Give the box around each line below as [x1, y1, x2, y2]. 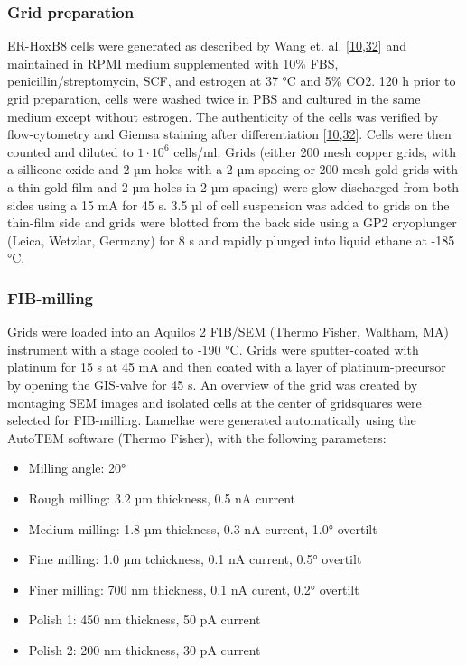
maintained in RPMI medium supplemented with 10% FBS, [7, 53, 339, 72]
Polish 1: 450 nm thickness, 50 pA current [28, 610, 261, 629]
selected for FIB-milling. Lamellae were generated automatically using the [7, 411, 416, 429]
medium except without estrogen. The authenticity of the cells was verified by [7, 106, 439, 125]
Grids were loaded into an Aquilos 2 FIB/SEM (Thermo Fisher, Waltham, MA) [7, 322, 449, 341]
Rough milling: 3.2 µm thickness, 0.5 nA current [28, 488, 296, 507]
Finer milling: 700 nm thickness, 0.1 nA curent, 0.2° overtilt [28, 579, 359, 598]
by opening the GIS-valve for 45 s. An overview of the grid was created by [7, 374, 418, 393]
